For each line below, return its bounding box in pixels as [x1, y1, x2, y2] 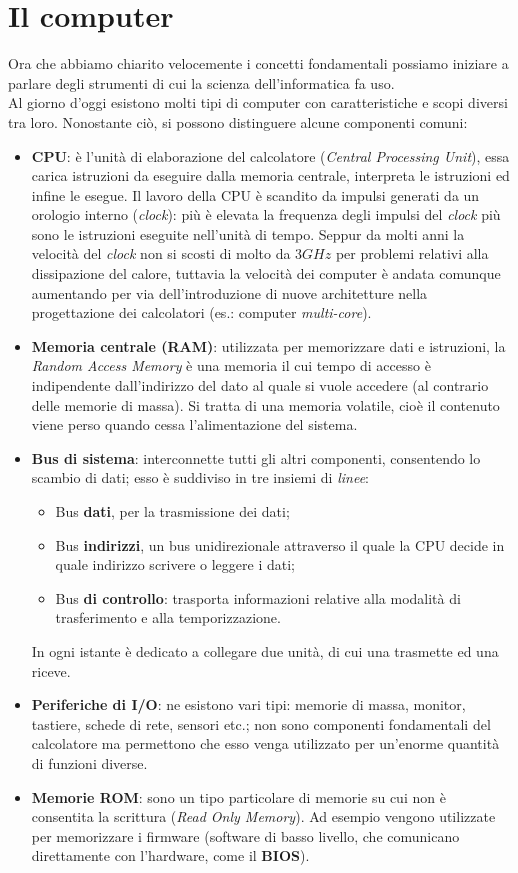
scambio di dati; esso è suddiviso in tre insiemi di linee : [31, 467, 369, 488]
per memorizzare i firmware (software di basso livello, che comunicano [31, 825, 460, 846]
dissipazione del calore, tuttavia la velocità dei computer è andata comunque [31, 263, 501, 284]
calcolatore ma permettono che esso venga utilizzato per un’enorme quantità [31, 733, 500, 754]
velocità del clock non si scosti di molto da [31, 243, 291, 264]
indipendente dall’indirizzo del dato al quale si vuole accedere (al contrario [31, 375, 489, 396]
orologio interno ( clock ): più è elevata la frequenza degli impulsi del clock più [31, 204, 501, 225]
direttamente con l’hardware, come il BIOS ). [31, 845, 310, 866]
